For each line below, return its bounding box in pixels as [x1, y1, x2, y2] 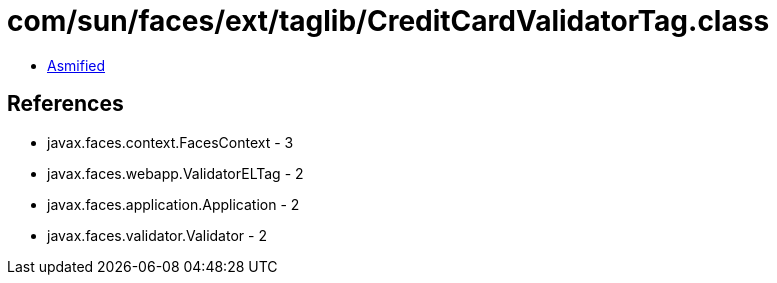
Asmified [47, 56, 106, 74]
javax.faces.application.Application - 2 [47, 195, 300, 213]
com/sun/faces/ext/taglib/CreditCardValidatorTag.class [7, 4, 770, 38]
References [7, 91, 124, 117]
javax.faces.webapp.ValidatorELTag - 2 [47, 164, 304, 182]
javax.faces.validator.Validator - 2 [47, 226, 267, 244]
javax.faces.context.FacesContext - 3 [47, 133, 294, 151]
